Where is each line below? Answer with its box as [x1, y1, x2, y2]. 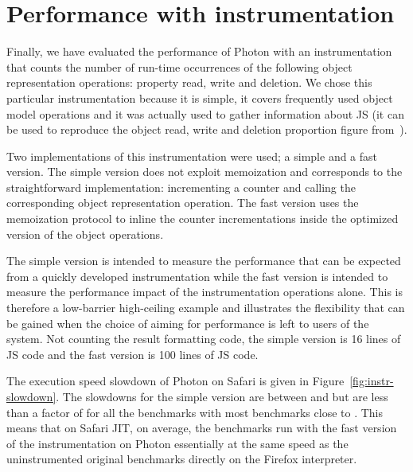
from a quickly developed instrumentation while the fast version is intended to [6, 267, 388, 284]
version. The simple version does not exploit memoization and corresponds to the [6, 163, 403, 180]
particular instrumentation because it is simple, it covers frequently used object [6, 89, 393, 106]
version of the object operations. [6, 225, 164, 242]
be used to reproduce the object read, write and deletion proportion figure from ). [6, 121, 407, 138]
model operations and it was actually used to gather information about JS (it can [6, 105, 404, 122]
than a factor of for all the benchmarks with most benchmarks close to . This [6, 404, 384, 420]
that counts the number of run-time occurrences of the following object [6, 58, 353, 75]
